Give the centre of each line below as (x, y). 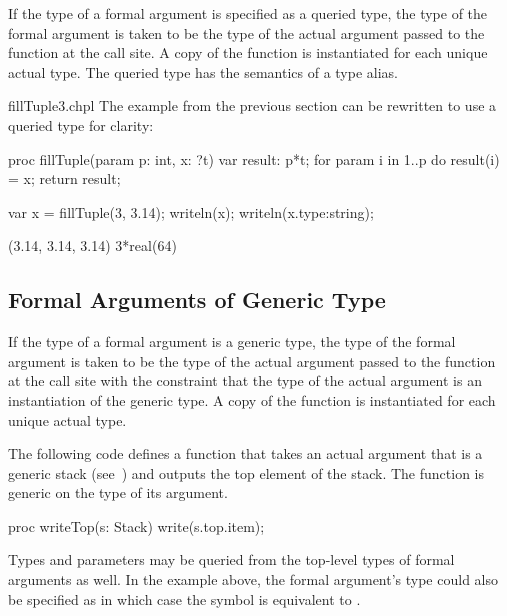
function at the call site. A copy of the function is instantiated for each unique (248, 52)
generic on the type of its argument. (118, 492)
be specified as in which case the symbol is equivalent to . (184, 598)
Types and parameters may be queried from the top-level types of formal (231, 559)
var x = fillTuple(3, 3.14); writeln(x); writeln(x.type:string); (191, 211)
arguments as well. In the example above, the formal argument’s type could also (253, 579)
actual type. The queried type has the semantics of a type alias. (203, 71)
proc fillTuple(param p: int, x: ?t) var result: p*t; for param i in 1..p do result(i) (254, 158)
